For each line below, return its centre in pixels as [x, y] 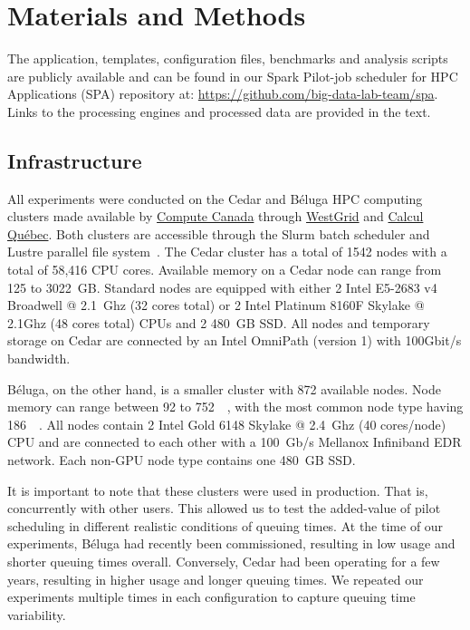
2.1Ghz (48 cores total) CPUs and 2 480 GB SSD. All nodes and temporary [219, 322]
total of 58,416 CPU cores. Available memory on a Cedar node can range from [225, 270]
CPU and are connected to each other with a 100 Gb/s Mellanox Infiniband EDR [235, 442]
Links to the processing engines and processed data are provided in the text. [219, 111]
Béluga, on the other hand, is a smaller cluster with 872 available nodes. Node [224, 388]
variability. [37, 614]
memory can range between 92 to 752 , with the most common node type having [235, 407]
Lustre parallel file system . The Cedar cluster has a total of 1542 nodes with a [227, 252]
